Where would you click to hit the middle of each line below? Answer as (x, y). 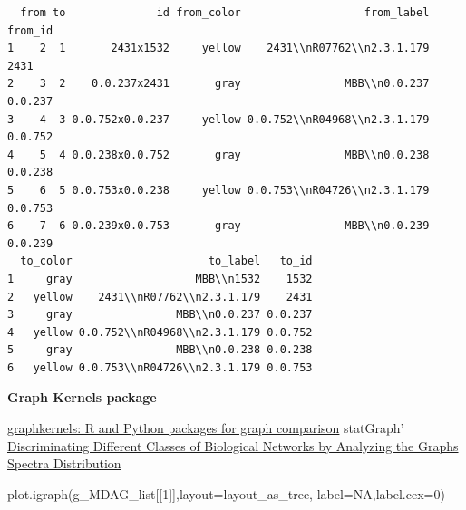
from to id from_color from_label (225, 13)
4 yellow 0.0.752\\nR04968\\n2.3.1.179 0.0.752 (160, 332)
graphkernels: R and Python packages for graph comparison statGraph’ (206, 428)
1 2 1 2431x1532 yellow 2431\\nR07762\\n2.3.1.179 (218, 48)
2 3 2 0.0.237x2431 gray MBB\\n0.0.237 (218, 84)
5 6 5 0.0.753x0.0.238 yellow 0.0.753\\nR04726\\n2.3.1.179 (218, 190)
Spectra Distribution (64, 463)
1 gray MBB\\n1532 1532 (160, 279)
